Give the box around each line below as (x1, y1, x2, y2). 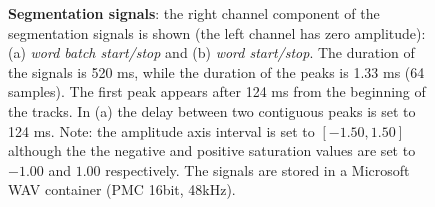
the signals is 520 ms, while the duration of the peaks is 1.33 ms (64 (8, 61, 425, 82)
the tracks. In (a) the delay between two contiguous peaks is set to (8, 100, 416, 121)
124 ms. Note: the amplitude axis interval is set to (8, 120, 315, 141)
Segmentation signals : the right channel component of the (8, 3, 380, 23)
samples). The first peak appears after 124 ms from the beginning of (8, 81, 426, 102)
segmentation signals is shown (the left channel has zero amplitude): (8, 22, 426, 43)
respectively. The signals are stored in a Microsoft (105, 159, 410, 180)
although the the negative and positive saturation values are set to (8, 140, 416, 161)
